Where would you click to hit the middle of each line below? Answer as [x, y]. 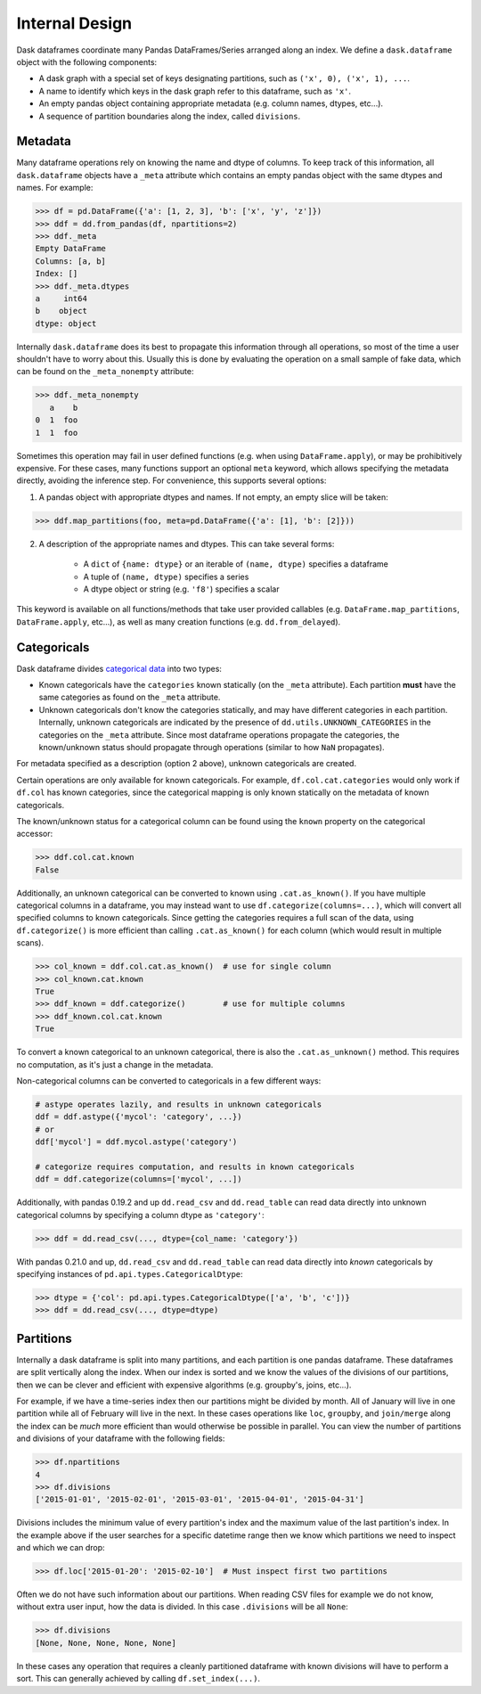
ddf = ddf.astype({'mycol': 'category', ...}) [139, 1117]
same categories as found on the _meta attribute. [130, 697]
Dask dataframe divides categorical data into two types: [119, 668]
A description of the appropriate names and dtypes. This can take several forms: [187, 544]
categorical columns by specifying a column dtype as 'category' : [140, 1215]
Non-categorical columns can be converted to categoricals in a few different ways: [169, 1080]
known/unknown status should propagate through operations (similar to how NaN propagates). [212, 747]
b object [61, 311]
